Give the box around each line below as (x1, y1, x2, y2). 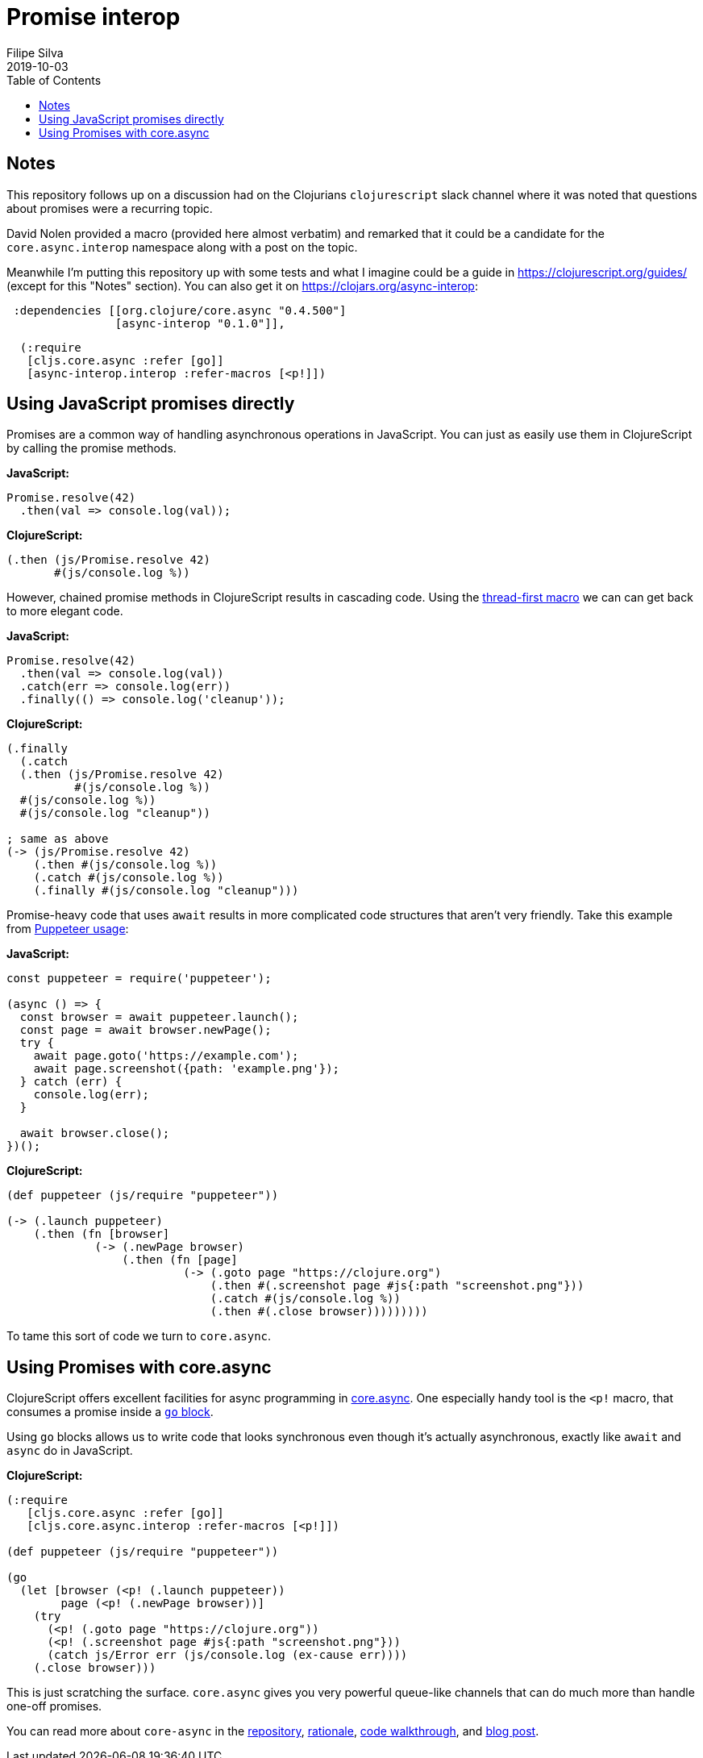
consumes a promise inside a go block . (6, 1405, 214, 1419)
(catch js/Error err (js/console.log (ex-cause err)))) (47, 1648, 408, 1662)
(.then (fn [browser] (33, 1227, 170, 1241)
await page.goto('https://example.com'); (33, 1049, 299, 1063)
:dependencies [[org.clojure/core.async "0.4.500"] (13, 303, 347, 317)
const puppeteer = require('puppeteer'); (6, 972, 272, 985)
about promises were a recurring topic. (6, 201, 213, 215)
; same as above (6, 832, 109, 846)
